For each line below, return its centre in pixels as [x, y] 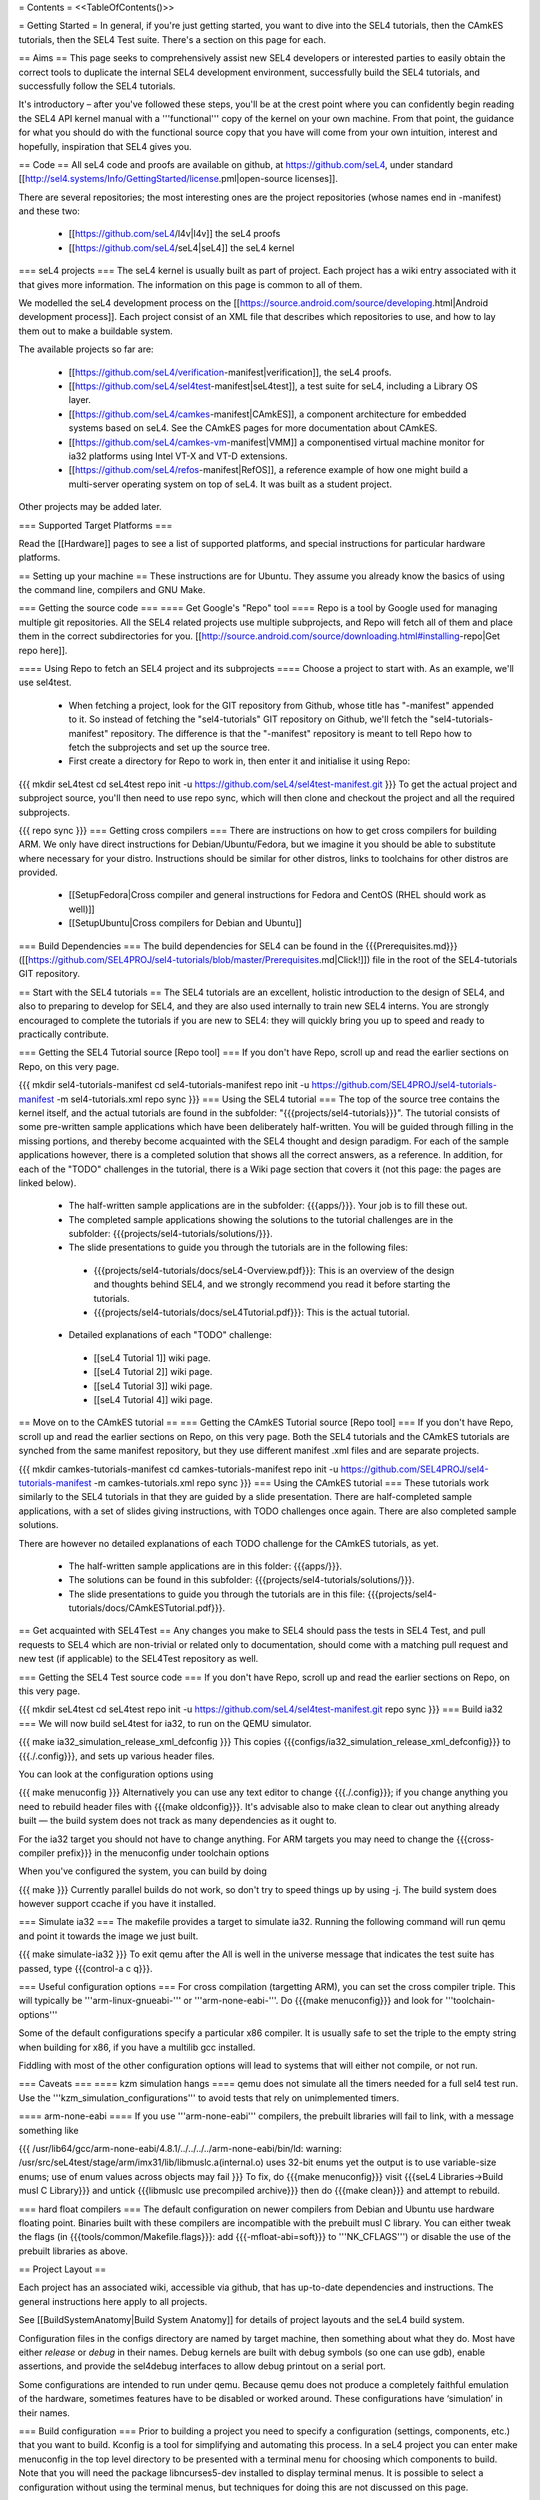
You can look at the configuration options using [116, 1774]
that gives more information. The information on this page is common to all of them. [190, 284]
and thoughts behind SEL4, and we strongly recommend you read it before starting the [272, 1284]
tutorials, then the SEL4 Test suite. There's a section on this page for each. [172, 39]
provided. [38, 872]
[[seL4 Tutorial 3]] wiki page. [153, 1386]
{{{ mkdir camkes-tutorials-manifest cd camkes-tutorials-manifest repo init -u [178, 1469]
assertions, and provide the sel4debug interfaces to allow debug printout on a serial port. [202, 2366]
